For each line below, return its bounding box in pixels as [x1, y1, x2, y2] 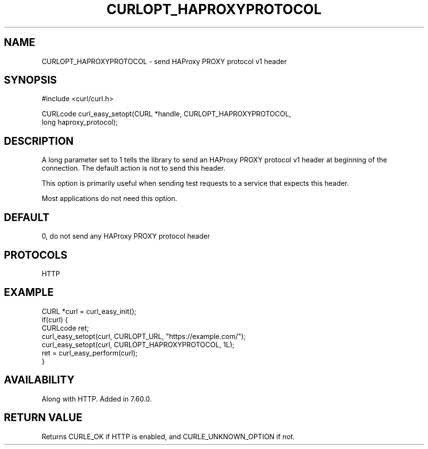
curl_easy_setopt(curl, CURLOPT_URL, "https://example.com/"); [42, 332, 246, 340]
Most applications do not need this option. [42, 194, 177, 203]
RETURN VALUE [4, 411, 83, 424]
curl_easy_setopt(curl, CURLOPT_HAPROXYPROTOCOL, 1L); [42, 340, 235, 349]
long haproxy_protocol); [42, 118, 118, 127]
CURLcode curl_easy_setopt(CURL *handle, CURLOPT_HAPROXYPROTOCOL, [42, 110, 291, 118]
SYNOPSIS [4, 74, 57, 87]
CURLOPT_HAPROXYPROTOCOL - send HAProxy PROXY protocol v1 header [42, 57, 287, 66]
